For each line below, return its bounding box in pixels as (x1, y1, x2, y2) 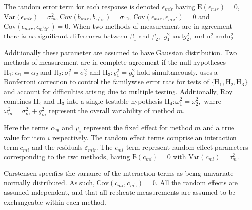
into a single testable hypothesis (67, 95, 162, 106)
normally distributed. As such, (4, 177, 95, 188)
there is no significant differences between (4, 30, 128, 40)
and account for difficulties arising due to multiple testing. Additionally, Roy (4, 86, 233, 96)
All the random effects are (160, 177, 238, 188)
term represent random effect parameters (126, 142, 248, 152)
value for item (4, 132, 45, 142)
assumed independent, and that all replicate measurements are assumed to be (4, 187, 235, 197)
